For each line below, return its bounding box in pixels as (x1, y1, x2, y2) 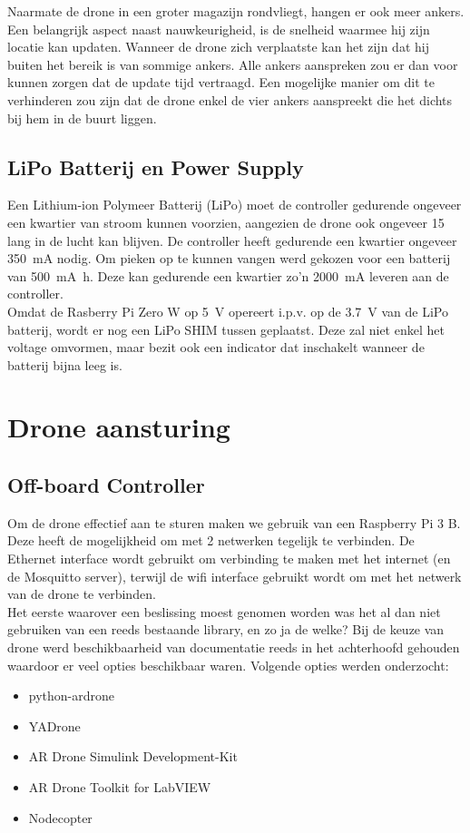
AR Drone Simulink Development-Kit (28, 747, 238, 766)
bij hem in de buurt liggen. (7, 108, 157, 127)
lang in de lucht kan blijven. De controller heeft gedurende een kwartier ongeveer (7, 230, 457, 250)
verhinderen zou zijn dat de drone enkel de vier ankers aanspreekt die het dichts (7, 90, 453, 109)
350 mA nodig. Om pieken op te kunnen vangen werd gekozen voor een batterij (7, 249, 451, 268)
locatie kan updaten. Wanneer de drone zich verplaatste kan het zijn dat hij (7, 37, 429, 56)
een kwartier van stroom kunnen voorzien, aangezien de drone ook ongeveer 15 (7, 212, 445, 231)
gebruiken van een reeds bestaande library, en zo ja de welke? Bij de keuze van (7, 620, 445, 639)
